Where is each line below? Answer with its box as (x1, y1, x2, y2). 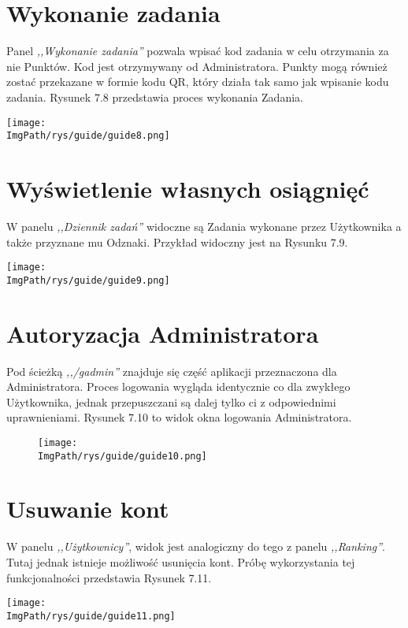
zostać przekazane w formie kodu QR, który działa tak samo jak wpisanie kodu (6, 73, 389, 90)
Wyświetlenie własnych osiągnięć (6, 173, 369, 204)
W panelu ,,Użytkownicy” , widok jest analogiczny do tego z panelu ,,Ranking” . (6, 538, 385, 555)
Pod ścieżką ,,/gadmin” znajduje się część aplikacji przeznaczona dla (6, 362, 337, 379)
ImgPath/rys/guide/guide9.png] (6, 274, 170, 286)
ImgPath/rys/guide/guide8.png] (6, 130, 170, 142)
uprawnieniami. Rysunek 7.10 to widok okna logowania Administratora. (6, 409, 352, 425)
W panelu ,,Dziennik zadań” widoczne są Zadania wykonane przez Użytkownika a (6, 217, 402, 234)
